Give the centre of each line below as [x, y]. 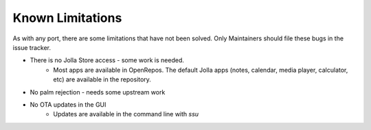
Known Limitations [67, 18]
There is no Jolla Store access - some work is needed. [107, 60]
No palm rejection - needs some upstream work [98, 92]
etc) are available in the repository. [102, 79]
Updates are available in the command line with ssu [126, 114]
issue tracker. [32, 47]
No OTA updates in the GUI [68, 104]
